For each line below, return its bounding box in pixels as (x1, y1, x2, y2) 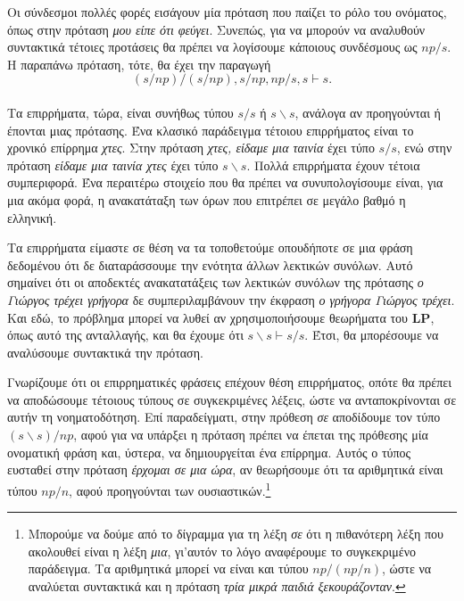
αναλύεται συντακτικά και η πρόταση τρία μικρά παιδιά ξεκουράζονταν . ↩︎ (28, 576, 406, 595)
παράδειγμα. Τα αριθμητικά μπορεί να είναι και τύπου (28, 559, 309, 578)
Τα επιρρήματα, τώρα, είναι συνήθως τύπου (7, 103, 234, 121)
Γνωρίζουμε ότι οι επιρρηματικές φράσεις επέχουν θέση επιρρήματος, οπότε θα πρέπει (7, 373, 452, 391)
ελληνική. (7, 208, 57, 226)
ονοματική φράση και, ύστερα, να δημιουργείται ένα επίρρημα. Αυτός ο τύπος (7, 442, 411, 461)
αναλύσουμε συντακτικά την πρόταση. (7, 342, 203, 361)
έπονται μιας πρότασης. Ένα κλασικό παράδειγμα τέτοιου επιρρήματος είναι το (7, 120, 414, 139)
